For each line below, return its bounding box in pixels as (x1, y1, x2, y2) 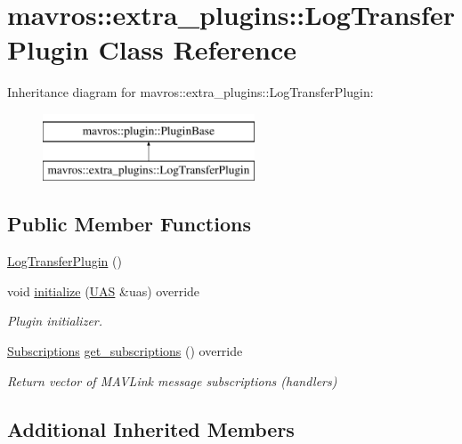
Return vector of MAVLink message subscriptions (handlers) (7, 371, 337, 390)
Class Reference (98, 31, 296, 68)
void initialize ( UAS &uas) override (7, 281, 200, 300)
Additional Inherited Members (7, 415, 295, 442)
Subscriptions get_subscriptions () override (7, 342, 243, 360)
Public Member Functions (7, 210, 251, 238)
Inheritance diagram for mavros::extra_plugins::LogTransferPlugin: (7, 83, 374, 101)
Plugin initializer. (7, 311, 103, 330)
